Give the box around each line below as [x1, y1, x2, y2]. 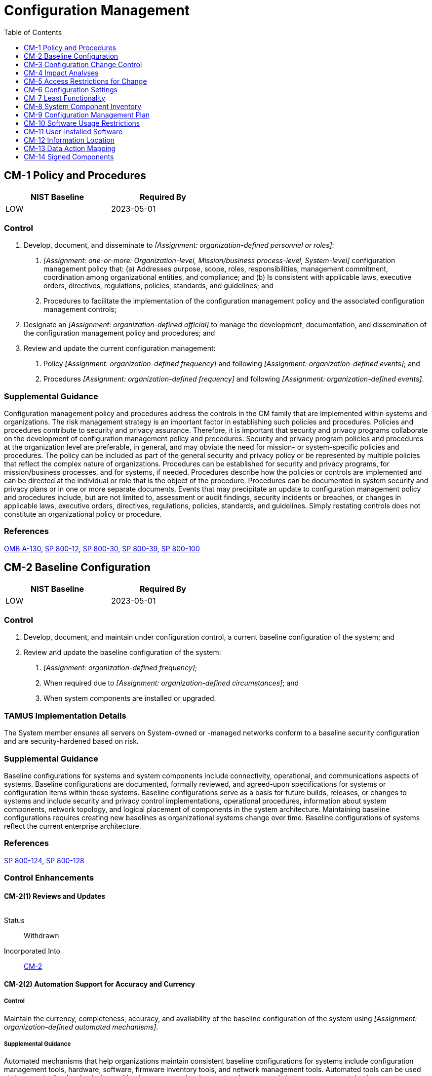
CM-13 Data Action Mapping [24, 144, 116, 153]
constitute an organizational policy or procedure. [4, 510, 162, 519]
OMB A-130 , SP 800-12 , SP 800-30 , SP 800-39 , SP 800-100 [4, 544, 200, 553]
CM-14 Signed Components [24, 152, 114, 161]
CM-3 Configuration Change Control [24, 60, 142, 69]
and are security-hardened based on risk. [4, 737, 139, 746]
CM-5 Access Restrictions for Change [24, 77, 147, 85]
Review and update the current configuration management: [24, 344, 216, 353]
